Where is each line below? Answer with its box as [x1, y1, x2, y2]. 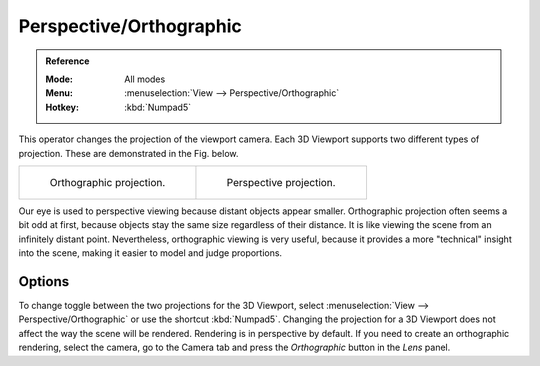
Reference [45, 55, 90, 67]
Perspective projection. [226, 175, 336, 189]
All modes [124, 73, 166, 85]
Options [18, 273, 70, 290]
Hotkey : [45, 101, 80, 113]
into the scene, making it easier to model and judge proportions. [18, 247, 283, 259]
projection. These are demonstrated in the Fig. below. [18, 147, 239, 159]
